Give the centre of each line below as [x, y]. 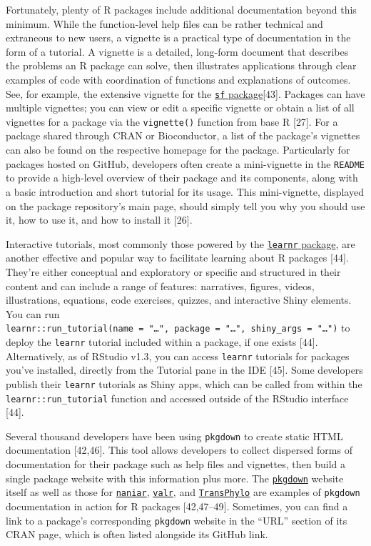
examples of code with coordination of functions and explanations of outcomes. [178, 79]
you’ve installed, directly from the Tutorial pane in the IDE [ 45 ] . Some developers [184, 370]
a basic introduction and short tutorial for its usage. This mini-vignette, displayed [185, 191]
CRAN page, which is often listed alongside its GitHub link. [137, 534]
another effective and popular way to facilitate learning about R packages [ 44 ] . [177, 258]
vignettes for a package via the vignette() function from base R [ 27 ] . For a [172, 121]
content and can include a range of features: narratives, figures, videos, [160, 286]
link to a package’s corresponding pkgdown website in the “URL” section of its [177, 520]
